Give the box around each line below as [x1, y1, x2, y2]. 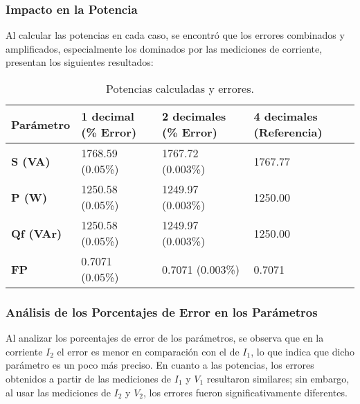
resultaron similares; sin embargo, [206, 371, 350, 385]
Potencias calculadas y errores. [106, 80, 254, 96]
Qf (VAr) [11, 225, 62, 241]
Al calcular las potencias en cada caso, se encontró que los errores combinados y [6, 28, 345, 42]
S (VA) [11, 152, 51, 169]
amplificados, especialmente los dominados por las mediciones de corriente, [6, 41, 323, 55]
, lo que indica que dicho [251, 344, 354, 358]
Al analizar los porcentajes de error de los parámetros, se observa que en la [6, 331, 324, 345]
